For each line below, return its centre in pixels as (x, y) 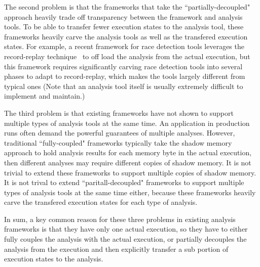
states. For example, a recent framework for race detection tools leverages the (124, 46)
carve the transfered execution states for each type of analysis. (101, 202)
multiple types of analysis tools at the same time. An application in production (127, 123)
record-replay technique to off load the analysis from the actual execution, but (127, 56)
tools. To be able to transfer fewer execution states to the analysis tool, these (124, 27)
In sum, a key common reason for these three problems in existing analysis (120, 219)
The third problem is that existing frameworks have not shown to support (119, 113)
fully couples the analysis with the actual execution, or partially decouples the (125, 239)
